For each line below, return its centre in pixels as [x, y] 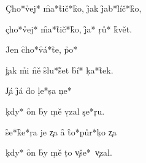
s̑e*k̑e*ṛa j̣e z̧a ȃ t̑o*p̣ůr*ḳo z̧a [61, 131]
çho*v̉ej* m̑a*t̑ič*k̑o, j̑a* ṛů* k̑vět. [69, 28]
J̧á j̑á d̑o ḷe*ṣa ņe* [39, 90]
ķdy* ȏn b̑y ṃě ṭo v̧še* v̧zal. [59, 152]
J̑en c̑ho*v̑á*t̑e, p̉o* [42, 49]
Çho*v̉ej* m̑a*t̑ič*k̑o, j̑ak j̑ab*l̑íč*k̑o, [74, 8]
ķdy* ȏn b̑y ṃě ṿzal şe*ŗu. [55, 111]
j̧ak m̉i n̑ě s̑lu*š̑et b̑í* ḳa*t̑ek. [60, 70]
